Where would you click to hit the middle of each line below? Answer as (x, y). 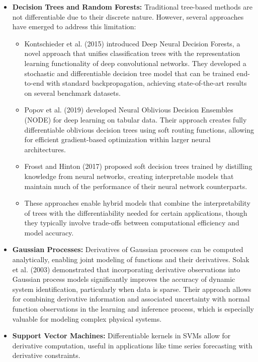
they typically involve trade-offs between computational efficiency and (132, 223)
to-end (34, 83)
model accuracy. (49, 232)
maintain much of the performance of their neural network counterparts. (136, 186)
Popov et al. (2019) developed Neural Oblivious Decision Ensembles (129, 110)
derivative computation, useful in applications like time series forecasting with (132, 345)
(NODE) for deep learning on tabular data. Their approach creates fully (136, 119)
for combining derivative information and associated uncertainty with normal (131, 299)
